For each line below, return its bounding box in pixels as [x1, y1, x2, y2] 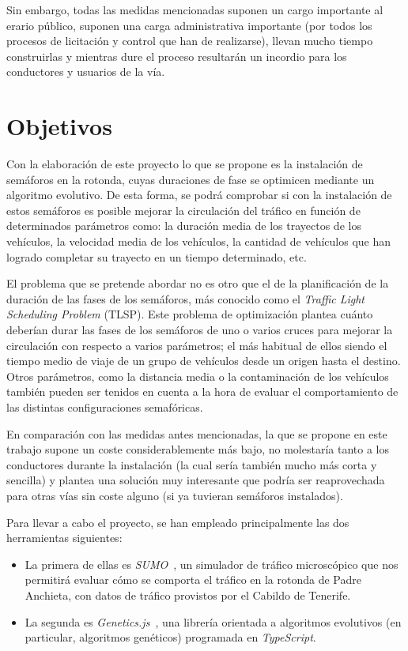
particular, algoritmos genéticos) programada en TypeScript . [25, 629, 316, 645]
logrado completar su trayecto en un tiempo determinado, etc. [6, 248, 307, 265]
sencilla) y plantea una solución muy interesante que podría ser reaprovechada [6, 472, 385, 488]
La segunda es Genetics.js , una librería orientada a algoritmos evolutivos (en [25, 613, 402, 630]
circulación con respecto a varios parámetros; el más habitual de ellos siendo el [6, 337, 387, 353]
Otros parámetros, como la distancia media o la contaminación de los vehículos [6, 367, 389, 384]
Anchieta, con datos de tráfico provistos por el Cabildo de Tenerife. [25, 586, 351, 603]
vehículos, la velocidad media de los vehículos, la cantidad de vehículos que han [6, 233, 391, 250]
